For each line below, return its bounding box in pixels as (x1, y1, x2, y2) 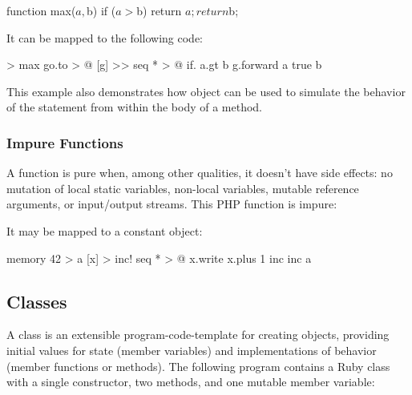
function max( (6, 2, 76, 18)
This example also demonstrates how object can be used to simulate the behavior (6, 83, 406, 99)
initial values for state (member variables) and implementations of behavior (6, 341, 377, 358)
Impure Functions (6, 132, 123, 152)
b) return (136, 2, 182, 18)
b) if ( (87, 2, 116, 18)
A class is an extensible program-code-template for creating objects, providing (6, 326, 390, 343)
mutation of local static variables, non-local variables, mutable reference (6, 179, 359, 196)
